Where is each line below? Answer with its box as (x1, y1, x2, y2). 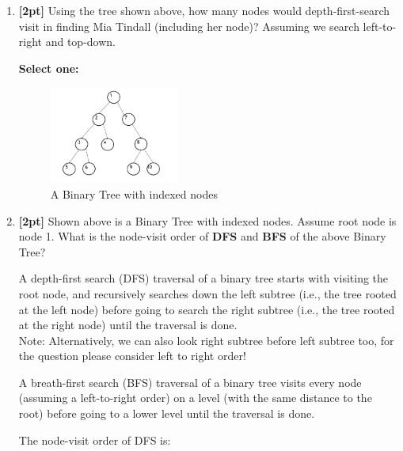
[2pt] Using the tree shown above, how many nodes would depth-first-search (18, 2, 390, 18)
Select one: (18, 59, 79, 76)
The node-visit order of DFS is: (18, 431, 171, 448)
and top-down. (45, 33, 116, 50)
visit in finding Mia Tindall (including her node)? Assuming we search (18, 17, 359, 34)
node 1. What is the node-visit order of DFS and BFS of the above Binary (18, 228, 386, 244)
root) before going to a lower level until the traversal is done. (18, 405, 315, 422)
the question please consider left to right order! (18, 347, 246, 364)
